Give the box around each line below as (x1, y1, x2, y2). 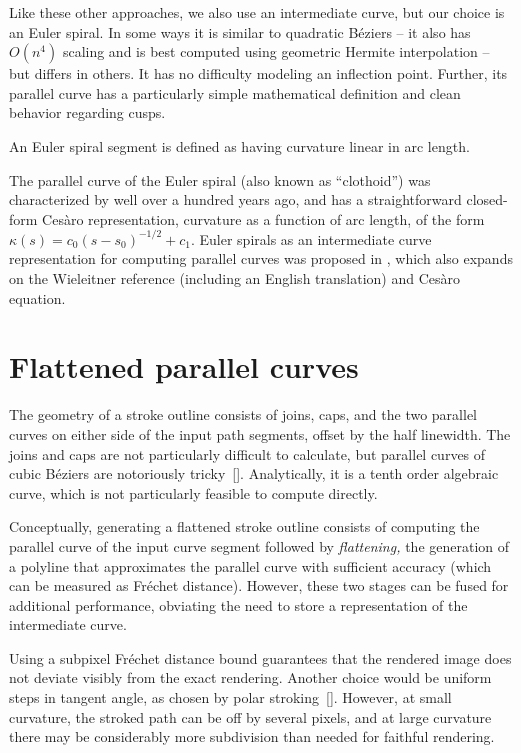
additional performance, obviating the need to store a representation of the (9, 594, 468, 615)
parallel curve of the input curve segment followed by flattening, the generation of (9, 535, 510, 556)
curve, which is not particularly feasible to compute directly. (9, 482, 378, 503)
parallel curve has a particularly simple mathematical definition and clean (9, 82, 461, 103)
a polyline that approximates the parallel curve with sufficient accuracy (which (9, 555, 492, 576)
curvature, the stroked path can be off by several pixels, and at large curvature (9, 706, 492, 727)
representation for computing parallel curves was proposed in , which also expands (9, 248, 513, 269)
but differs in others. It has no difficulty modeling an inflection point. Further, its (9, 63, 508, 84)
